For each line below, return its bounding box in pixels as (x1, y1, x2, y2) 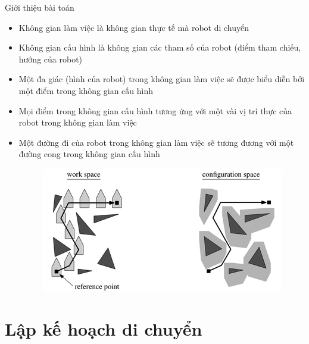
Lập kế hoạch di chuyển (5, 316, 202, 340)
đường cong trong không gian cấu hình (18, 148, 160, 160)
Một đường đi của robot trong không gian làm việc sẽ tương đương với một (18, 136, 294, 148)
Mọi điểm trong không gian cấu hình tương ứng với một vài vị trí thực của (18, 104, 292, 117)
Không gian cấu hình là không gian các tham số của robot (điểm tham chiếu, (18, 41, 301, 54)
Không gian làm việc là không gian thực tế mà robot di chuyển (18, 21, 249, 33)
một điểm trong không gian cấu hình (18, 84, 154, 96)
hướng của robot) (18, 52, 83, 65)
